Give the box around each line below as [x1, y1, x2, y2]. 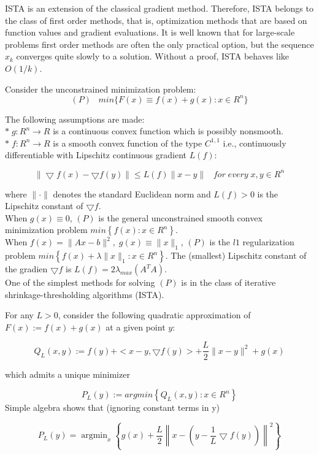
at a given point [106, 320, 166, 333]
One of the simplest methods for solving [5, 276, 155, 289]
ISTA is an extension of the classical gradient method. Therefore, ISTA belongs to [5, 2, 313, 14]
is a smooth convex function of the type [53, 136, 202, 149]
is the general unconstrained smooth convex [98, 211, 263, 224]
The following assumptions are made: [5, 112, 145, 125]
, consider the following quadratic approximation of [58, 308, 251, 321]
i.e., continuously [223, 136, 286, 149]
